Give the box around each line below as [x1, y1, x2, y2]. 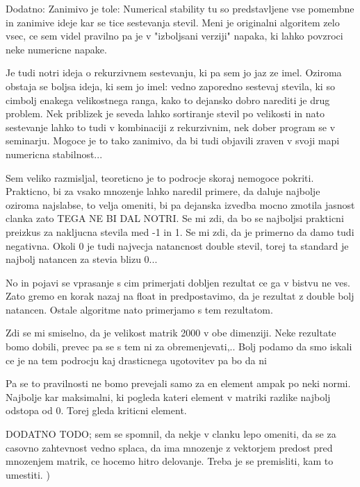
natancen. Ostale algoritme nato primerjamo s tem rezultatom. [6, 302, 273, 316]
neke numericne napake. [6, 42, 107, 56]
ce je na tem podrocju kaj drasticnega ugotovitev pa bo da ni [6, 352, 267, 367]
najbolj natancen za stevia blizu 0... [6, 252, 158, 266]
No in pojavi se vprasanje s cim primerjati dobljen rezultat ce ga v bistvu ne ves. [6, 275, 350, 289]
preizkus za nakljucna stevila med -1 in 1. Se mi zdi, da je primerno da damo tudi [6, 224, 354, 239]
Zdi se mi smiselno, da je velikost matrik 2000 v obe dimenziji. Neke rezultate [6, 325, 336, 340]
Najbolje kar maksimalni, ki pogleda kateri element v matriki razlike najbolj [6, 389, 331, 404]
